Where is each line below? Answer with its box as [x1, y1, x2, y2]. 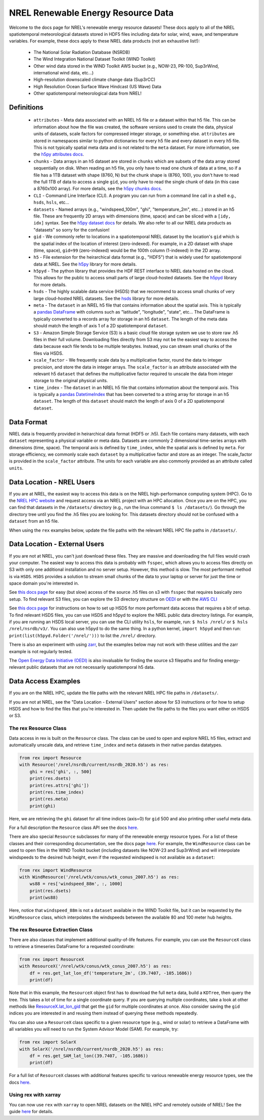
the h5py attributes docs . [33, 151, 84, 157]
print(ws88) [29, 895, 59, 901]
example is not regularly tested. [9, 648, 73, 654]
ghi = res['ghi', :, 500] [29, 769, 92, 774]
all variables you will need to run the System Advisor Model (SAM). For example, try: [9, 1026, 178, 1032]
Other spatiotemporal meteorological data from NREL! [33, 91, 142, 97]
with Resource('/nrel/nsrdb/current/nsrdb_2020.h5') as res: [19, 762, 169, 768]
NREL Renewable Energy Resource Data [9, 7, 174, 18]
